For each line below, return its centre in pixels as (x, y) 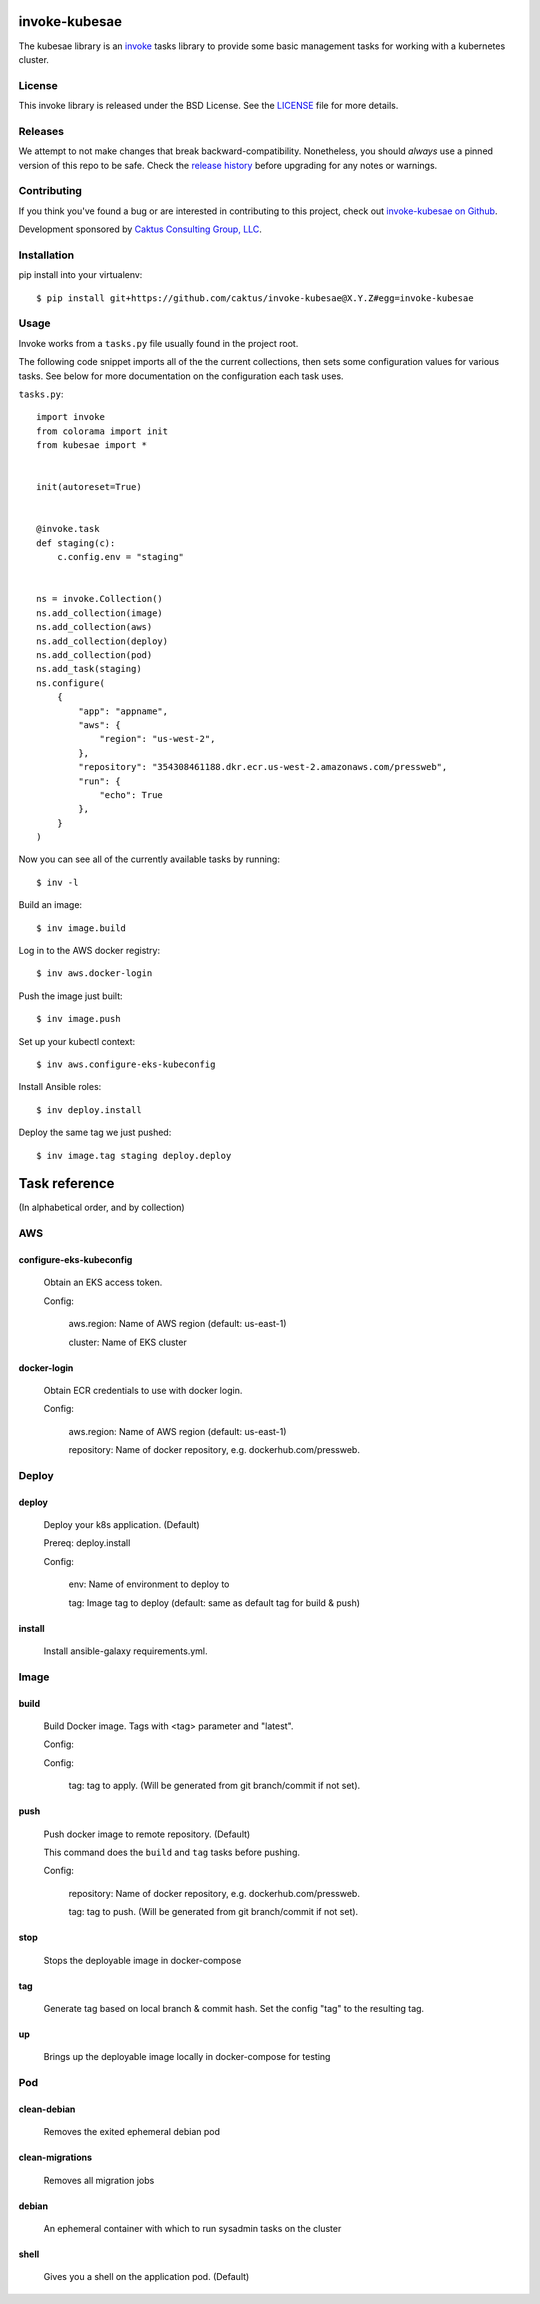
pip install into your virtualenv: (80, 275)
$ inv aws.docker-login (94, 973)
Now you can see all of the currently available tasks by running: (149, 859)
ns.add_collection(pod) (94, 654)
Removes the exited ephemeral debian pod (131, 2132)
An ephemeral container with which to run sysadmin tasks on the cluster (192, 2229)
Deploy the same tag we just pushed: (95, 1132)
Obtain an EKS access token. (103, 1282)
